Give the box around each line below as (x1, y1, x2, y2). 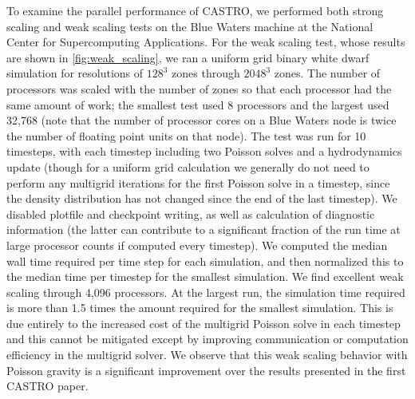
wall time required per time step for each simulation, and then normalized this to (6, 252, 404, 269)
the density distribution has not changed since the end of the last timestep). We (6, 190, 397, 207)
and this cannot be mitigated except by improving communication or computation (6, 330, 409, 347)
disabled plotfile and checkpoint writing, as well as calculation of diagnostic (6, 205, 375, 222)
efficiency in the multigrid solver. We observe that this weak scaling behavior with (6, 346, 408, 363)
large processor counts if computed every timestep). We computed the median (6, 236, 388, 253)
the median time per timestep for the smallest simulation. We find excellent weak (6, 268, 404, 285)
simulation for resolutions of (6, 65, 144, 81)
